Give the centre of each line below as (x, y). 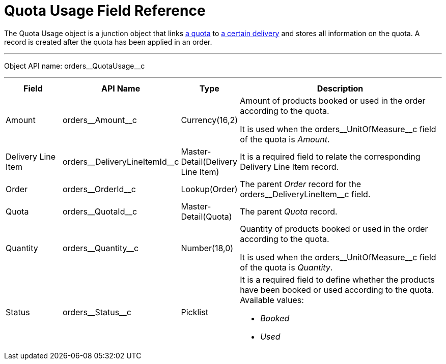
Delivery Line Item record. (289, 166)
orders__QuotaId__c (100, 211)
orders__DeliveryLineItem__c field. (305, 194)
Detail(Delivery (209, 161)
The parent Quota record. (289, 211)
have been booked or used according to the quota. (337, 290)
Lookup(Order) (209, 189)
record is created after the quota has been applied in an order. (108, 42)
